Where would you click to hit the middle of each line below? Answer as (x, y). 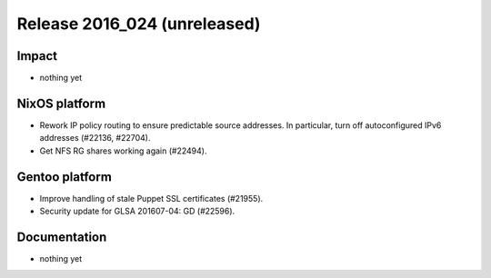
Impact (37, 56)
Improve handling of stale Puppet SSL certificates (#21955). (151, 198)
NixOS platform (61, 103)
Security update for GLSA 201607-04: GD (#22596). (137, 211)
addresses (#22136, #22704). (95, 138)
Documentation (62, 237)
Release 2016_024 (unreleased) (139, 24)
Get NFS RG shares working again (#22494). (123, 151)
